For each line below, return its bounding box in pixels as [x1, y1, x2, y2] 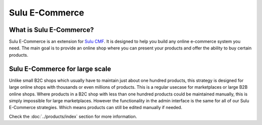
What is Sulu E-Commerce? [9, 26, 94, 34]
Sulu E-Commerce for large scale [9, 64, 111, 73]
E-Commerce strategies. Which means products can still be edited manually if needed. [9, 105, 182, 110]
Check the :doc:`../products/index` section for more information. [9, 113, 137, 119]
